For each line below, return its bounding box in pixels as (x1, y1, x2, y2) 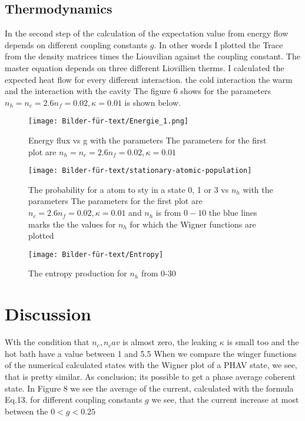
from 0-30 (141, 267, 176, 279)
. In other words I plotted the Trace (154, 38, 283, 51)
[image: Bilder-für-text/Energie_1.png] (28, 117, 189, 126)
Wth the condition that (5, 336, 89, 348)
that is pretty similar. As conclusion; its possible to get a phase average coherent (5, 370, 296, 382)
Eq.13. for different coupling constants (5, 393, 142, 406)
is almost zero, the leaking (122, 336, 217, 348)
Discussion (5, 302, 91, 326)
